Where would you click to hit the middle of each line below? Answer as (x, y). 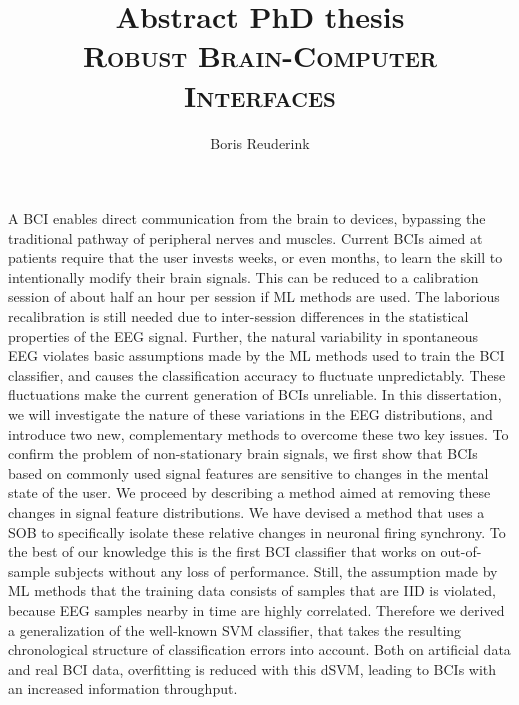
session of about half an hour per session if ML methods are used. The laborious (254, 296)
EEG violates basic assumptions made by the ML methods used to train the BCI (256, 355)
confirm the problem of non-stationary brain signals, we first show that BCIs (243, 453)
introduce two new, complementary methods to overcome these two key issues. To (258, 433)
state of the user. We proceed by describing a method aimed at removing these (249, 492)
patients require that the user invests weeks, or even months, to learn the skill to (255, 257)
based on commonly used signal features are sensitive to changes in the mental (248, 472)
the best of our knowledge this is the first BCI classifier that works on (222, 551)
